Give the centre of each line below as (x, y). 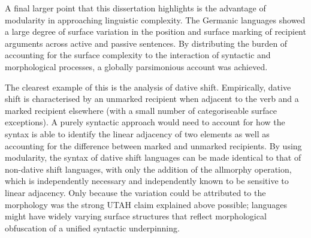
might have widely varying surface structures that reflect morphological (136, 216)
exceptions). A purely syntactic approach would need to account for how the (145, 122)
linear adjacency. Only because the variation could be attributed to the (135, 192)
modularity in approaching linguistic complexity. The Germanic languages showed (155, 19)
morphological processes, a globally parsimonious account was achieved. (136, 66)
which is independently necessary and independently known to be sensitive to (147, 181)
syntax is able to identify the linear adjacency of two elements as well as (137, 133)
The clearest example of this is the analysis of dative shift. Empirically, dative (148, 87)
